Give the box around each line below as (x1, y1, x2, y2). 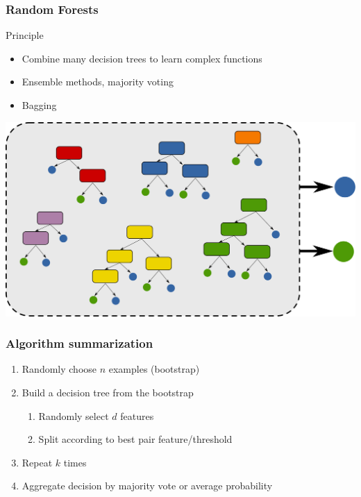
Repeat (22, 455, 53, 469)
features (120, 408, 154, 423)
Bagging (22, 98, 57, 112)
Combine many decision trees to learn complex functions (22, 51, 262, 65)
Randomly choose (22, 362, 97, 376)
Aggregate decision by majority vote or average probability (22, 478, 273, 493)
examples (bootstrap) (108, 362, 200, 376)
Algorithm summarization (6, 335, 153, 352)
